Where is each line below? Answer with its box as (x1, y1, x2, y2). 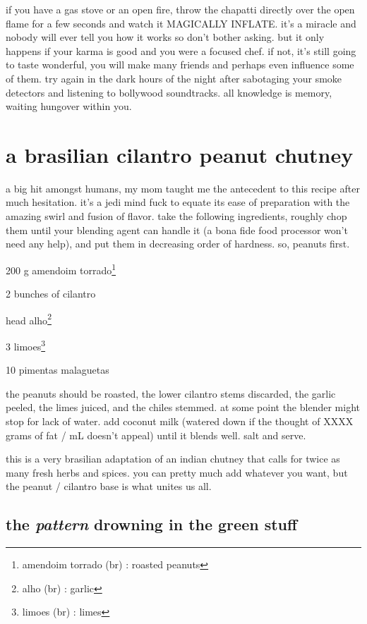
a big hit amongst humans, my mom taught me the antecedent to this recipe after (6, 181, 360, 195)
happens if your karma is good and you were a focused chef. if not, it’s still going (6, 43, 356, 58)
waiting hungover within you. (6, 99, 132, 114)
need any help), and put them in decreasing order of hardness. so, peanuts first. (6, 236, 350, 251)
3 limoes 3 (6, 336, 46, 353)
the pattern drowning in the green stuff (6, 513, 298, 535)
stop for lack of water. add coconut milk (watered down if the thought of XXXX (6, 413, 354, 428)
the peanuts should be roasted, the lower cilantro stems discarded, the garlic (6, 386, 336, 400)
